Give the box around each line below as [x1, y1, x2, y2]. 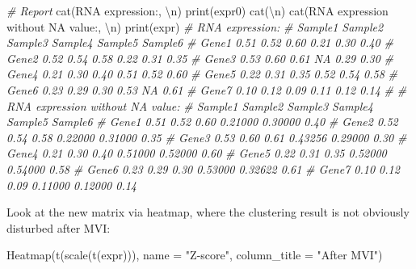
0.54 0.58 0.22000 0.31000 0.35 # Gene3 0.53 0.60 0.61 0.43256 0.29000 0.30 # [6, 128, 407, 145]
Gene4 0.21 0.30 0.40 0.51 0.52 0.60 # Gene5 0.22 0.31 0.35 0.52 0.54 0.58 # [6, 65, 398, 82]
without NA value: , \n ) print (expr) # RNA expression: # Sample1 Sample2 [6, 18, 384, 35]
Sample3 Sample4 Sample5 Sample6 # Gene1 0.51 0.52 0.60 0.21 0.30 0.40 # [6, 34, 393, 51]
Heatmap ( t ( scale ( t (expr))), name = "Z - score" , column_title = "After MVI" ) [6, 246, 383, 263]
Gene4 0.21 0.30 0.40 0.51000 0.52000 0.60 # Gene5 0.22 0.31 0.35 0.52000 [6, 145, 387, 162]
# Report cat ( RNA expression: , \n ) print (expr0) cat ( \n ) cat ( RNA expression [6, 2, 389, 19]
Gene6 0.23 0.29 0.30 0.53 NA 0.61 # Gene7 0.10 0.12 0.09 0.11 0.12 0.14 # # [6, 81, 407, 98]
